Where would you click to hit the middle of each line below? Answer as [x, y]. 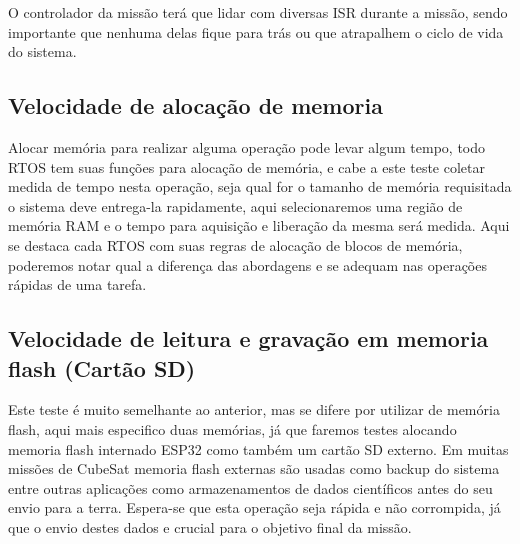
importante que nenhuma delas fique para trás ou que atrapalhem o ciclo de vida [256, 31]
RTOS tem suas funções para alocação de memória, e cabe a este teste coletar [246, 166]
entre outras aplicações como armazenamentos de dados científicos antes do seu [250, 487]
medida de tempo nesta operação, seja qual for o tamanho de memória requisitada [260, 186]
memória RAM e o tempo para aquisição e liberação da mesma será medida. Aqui [259, 225]
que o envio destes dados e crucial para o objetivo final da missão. [210, 526]
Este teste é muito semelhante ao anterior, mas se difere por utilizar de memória [254, 409]
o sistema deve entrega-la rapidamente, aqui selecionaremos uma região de [235, 205]
